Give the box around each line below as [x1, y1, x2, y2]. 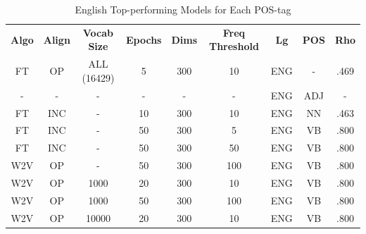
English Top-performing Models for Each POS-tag [75, 2, 291, 16]
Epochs [125, 32, 162, 47]
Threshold [208, 39, 259, 54]
